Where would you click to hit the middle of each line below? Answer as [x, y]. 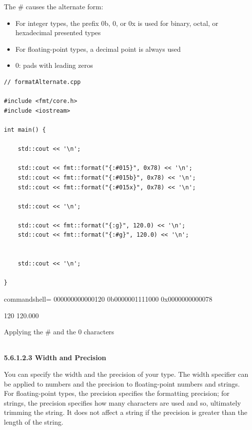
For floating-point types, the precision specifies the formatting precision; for [117, 393]
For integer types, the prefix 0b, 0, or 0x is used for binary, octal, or [117, 23]
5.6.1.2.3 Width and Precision [55, 358]
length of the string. [34, 421]
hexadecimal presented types [58, 32]
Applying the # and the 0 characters [59, 332]
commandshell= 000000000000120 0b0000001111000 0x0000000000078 [108, 299]
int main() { [25, 130]
